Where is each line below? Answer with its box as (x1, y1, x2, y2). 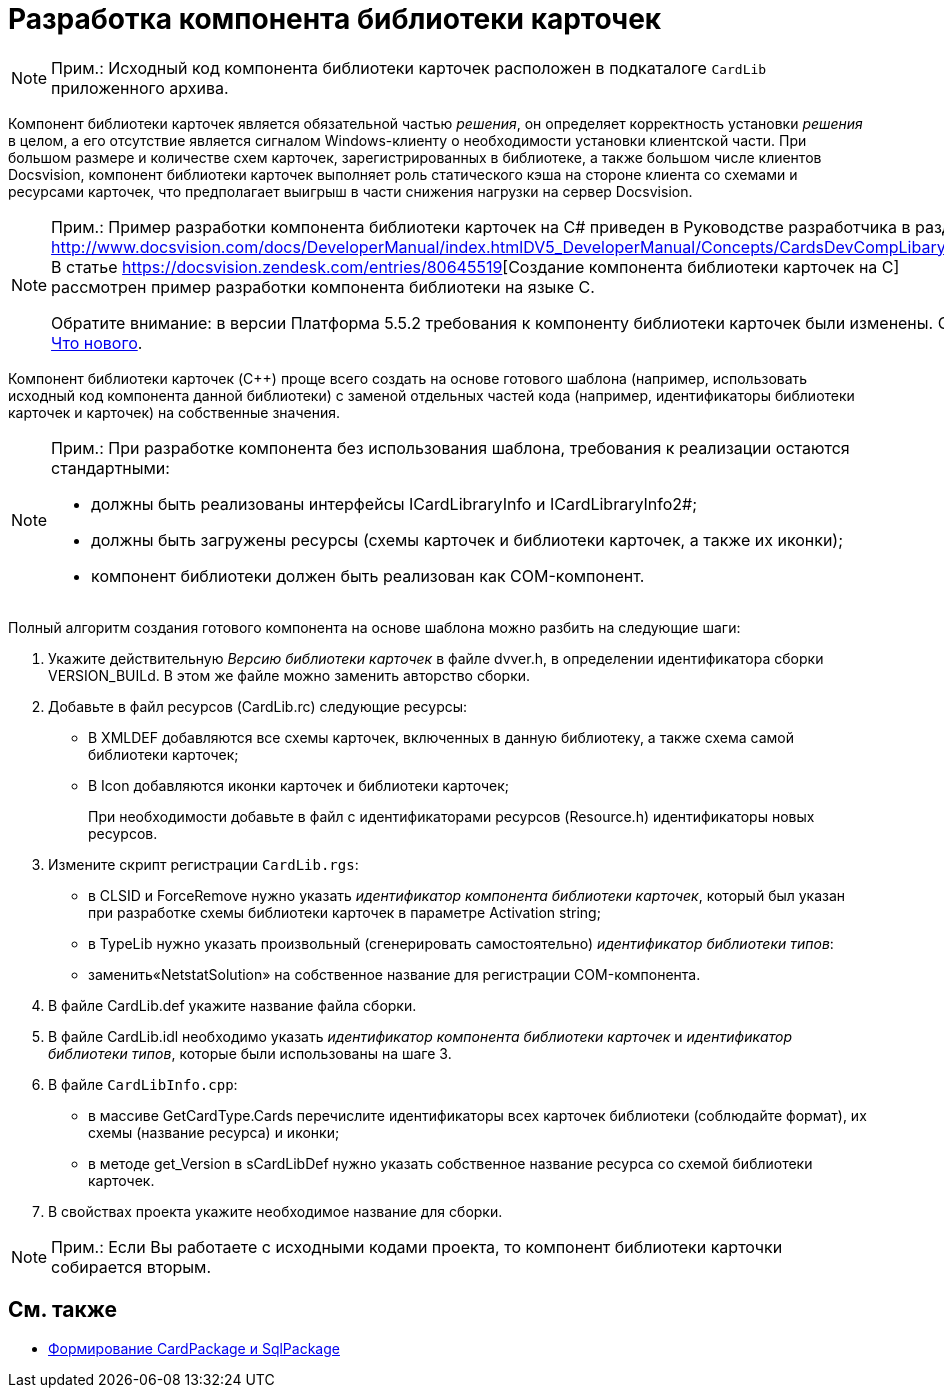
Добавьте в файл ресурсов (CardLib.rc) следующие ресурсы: (48, 697, 468, 715)
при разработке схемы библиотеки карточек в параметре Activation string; (88, 903, 601, 921)
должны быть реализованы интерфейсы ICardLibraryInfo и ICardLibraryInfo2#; (91, 493, 698, 514)
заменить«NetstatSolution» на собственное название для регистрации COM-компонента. (88, 965, 701, 983)
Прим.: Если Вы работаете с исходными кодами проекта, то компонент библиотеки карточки (51, 1236, 783, 1257)
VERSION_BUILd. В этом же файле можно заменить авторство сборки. (48, 666, 531, 684)
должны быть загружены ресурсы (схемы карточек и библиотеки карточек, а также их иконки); (91, 529, 844, 550)
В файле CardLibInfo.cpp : (48, 1075, 238, 1093)
